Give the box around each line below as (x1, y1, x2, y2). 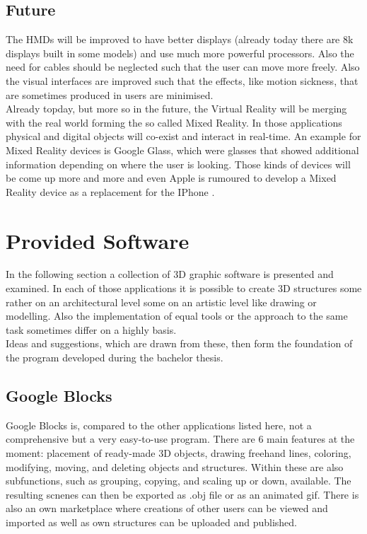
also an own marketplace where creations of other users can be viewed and (6, 501, 328, 516)
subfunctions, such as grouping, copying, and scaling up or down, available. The (6, 473, 351, 488)
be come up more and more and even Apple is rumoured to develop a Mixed (6, 170, 337, 185)
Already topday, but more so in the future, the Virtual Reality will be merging (6, 101, 347, 116)
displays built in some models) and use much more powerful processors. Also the (6, 45, 354, 60)
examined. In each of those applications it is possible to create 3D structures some (6, 281, 362, 296)
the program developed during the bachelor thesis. (6, 350, 223, 365)
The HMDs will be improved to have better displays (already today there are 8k (6, 32, 354, 47)
